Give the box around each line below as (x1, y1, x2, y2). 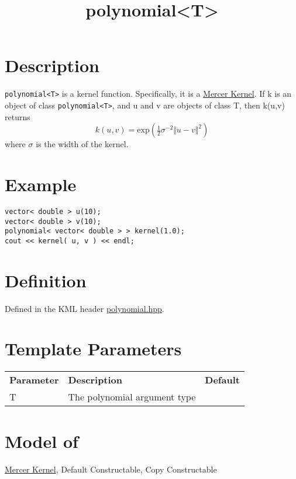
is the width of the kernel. (36, 138, 129, 150)
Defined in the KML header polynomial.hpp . (5, 302, 164, 314)
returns (5, 110, 30, 123)
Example (5, 172, 77, 196)
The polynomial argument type (68, 390, 196, 404)
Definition (5, 268, 87, 292)
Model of (5, 429, 78, 453)
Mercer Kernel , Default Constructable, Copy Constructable (5, 463, 217, 475)
